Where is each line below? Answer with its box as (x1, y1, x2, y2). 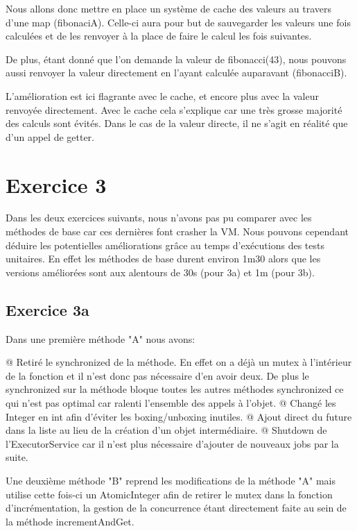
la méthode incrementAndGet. (6, 514, 134, 528)
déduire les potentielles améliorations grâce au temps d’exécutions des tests (6, 237, 324, 252)
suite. (6, 450, 28, 464)
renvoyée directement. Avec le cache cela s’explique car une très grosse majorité (6, 102, 342, 117)
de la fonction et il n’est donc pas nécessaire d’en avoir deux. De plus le (6, 368, 309, 382)
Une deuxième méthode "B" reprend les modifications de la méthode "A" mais (6, 473, 336, 487)
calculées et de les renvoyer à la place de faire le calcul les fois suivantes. (6, 28, 312, 43)
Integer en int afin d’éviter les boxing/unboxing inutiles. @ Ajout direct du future (6, 409, 352, 423)
